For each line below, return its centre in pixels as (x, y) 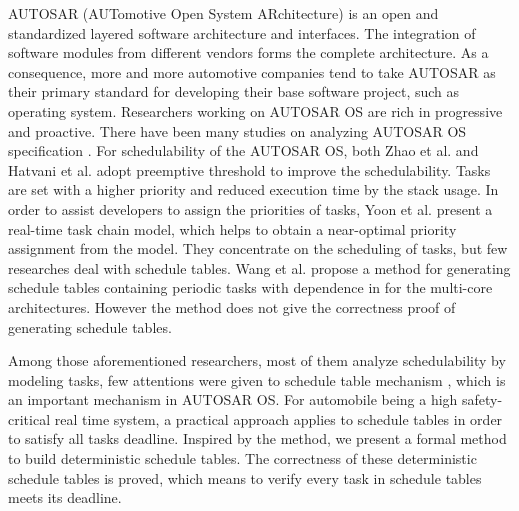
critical (29, 418)
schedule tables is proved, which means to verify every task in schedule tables (245, 477)
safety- (482, 399)
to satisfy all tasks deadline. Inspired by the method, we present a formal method (257, 438)
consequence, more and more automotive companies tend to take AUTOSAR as (252, 71)
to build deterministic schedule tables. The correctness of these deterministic (242, 458)
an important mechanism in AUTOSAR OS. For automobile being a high (233, 399)
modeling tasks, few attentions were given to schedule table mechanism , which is (257, 379)
